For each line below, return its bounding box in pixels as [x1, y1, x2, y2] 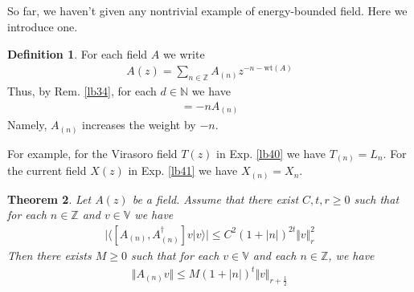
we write [162, 45, 205, 62]
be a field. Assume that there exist [132, 190, 299, 207]
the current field [7, 162, 87, 179]
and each [252, 246, 297, 263]
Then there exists [7, 246, 92, 263]
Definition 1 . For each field [7, 45, 148, 62]
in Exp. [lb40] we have [216, 144, 326, 161]
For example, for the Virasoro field [7, 144, 178, 161]
